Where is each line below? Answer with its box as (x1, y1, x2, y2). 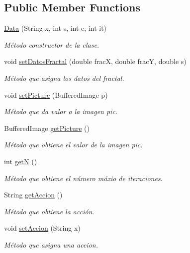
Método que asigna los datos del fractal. (4, 72, 124, 83)
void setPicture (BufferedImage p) (4, 89, 108, 100)
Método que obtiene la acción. (4, 206, 95, 216)
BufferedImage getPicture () (4, 123, 90, 133)
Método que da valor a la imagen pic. (4, 106, 118, 117)
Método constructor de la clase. (4, 39, 99, 50)
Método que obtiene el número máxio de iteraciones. (4, 173, 163, 183)
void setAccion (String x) (4, 223, 81, 233)
